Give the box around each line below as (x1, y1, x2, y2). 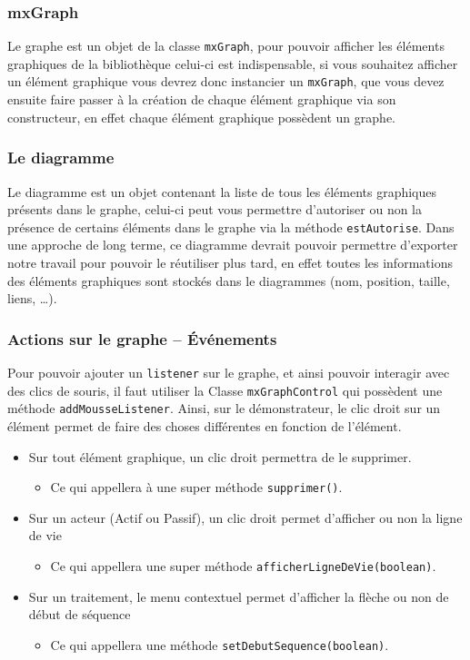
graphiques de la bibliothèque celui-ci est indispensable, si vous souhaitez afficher (7, 54, 458, 73)
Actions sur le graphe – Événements (7, 327, 277, 350)
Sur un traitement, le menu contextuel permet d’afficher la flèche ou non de (28, 586, 449, 606)
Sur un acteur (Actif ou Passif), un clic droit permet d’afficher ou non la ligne (28, 507, 463, 527)
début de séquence (28, 605, 131, 624)
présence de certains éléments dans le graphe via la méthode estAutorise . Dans (7, 217, 455, 236)
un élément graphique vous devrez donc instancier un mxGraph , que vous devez (7, 72, 445, 91)
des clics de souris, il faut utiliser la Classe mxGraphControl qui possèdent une (7, 380, 443, 399)
